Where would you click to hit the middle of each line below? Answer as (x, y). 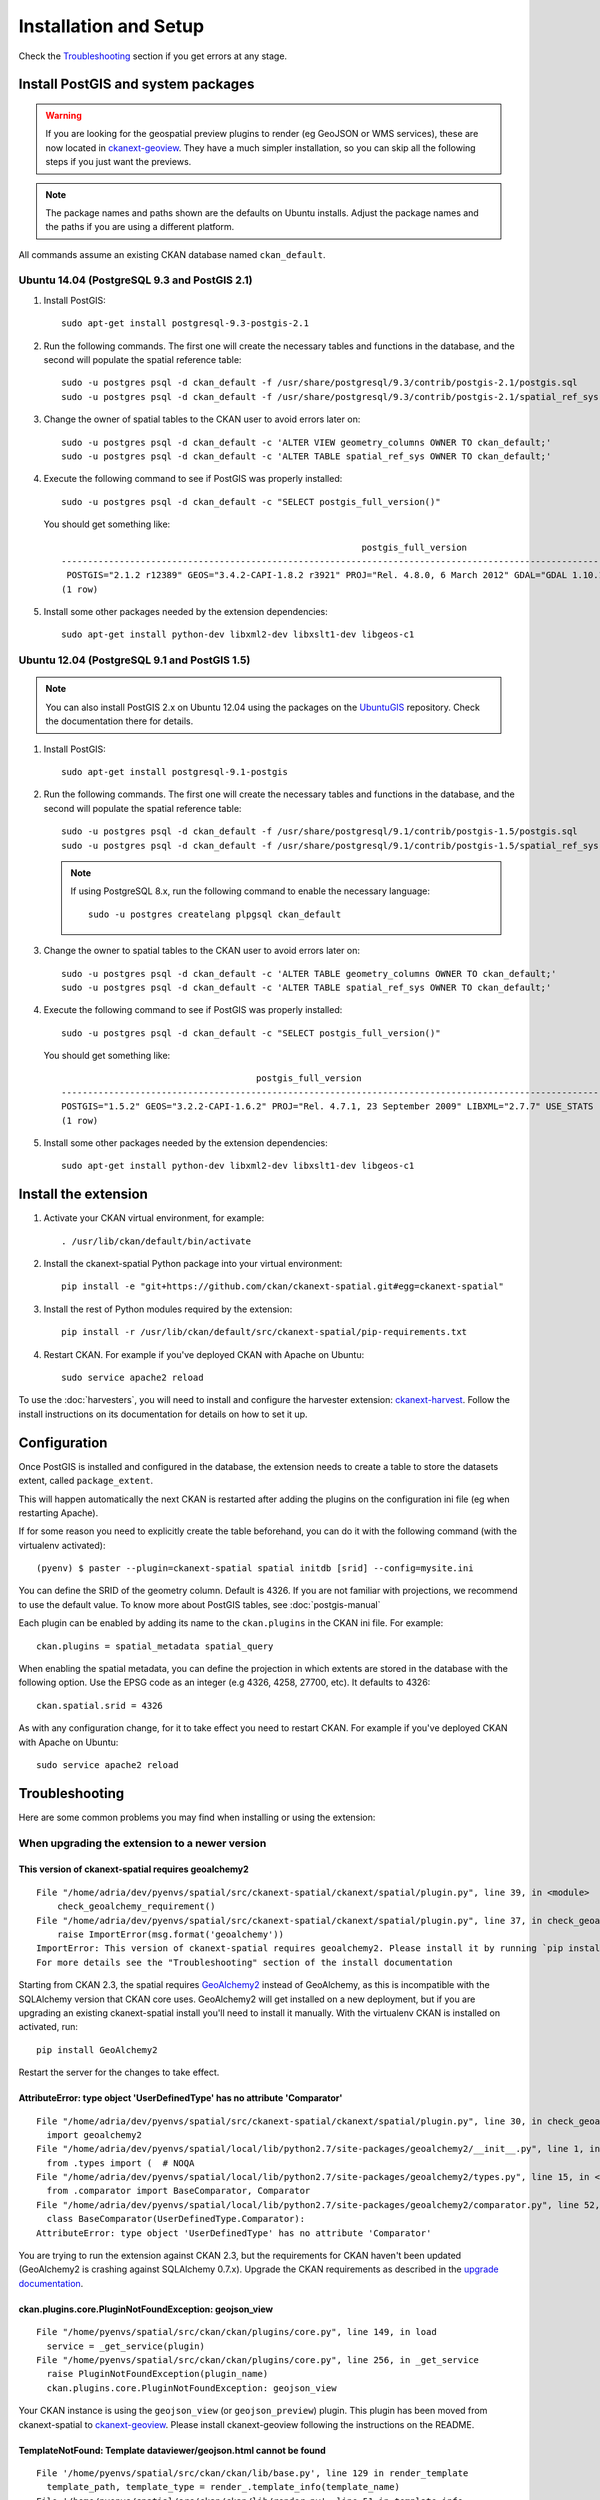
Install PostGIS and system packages (136, 84)
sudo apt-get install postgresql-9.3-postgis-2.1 (185, 323)
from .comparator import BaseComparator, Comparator (178, 2191)
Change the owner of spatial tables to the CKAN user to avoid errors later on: (202, 419)
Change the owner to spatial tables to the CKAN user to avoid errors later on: (201, 951)
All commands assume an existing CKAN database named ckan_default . (172, 254)
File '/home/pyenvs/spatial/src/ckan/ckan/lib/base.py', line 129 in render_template (252, 2473)
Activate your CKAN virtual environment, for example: (154, 1218)
